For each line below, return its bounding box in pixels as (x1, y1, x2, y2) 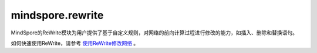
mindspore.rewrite (11, 9, 104, 22)
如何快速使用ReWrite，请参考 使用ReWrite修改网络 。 (11, 40, 139, 47)
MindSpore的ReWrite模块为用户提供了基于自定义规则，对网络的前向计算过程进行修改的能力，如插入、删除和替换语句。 (11, 29, 298, 36)
